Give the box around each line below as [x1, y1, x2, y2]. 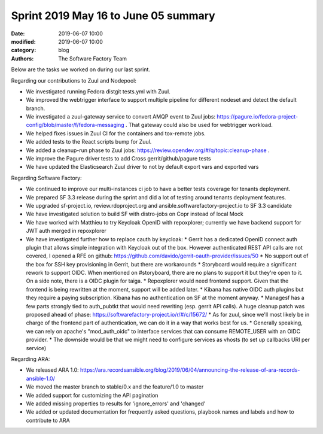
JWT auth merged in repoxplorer [26, 227, 107, 235]
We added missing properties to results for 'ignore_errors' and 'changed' [26, 400, 206, 407]
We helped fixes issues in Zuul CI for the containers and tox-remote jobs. [26, 129, 206, 137]
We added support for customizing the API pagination [26, 391, 159, 399]
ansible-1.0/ [26, 375, 55, 382]
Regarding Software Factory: [11, 174, 82, 181]
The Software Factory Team [58, 54, 127, 62]
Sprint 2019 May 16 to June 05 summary [11, 9, 215, 22]
